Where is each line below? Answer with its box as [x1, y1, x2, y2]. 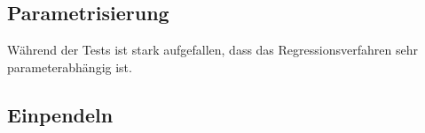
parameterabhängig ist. [7, 57, 132, 76]
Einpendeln [7, 100, 114, 128]
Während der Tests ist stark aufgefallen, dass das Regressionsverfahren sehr [7, 41, 418, 59]
